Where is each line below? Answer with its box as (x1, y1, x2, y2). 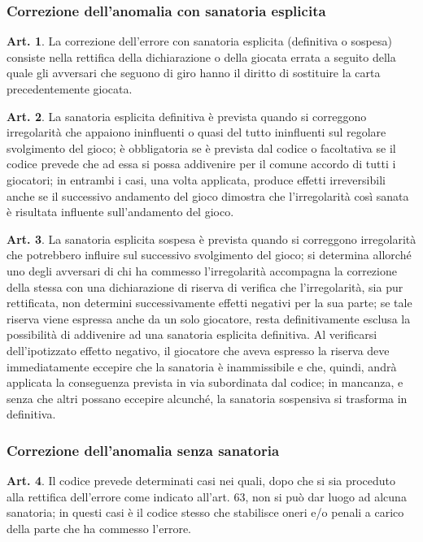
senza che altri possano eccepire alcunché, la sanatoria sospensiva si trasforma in (7, 389, 408, 406)
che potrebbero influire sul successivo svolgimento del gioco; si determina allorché (7, 246, 412, 263)
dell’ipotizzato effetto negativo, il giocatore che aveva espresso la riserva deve (7, 341, 390, 358)
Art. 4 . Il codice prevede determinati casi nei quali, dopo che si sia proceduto (7, 472, 396, 489)
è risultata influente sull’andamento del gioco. (7, 203, 234, 220)
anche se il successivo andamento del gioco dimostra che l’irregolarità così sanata (7, 187, 409, 204)
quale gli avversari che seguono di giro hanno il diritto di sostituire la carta (7, 64, 381, 81)
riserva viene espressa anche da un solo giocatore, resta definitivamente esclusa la (7, 310, 411, 327)
